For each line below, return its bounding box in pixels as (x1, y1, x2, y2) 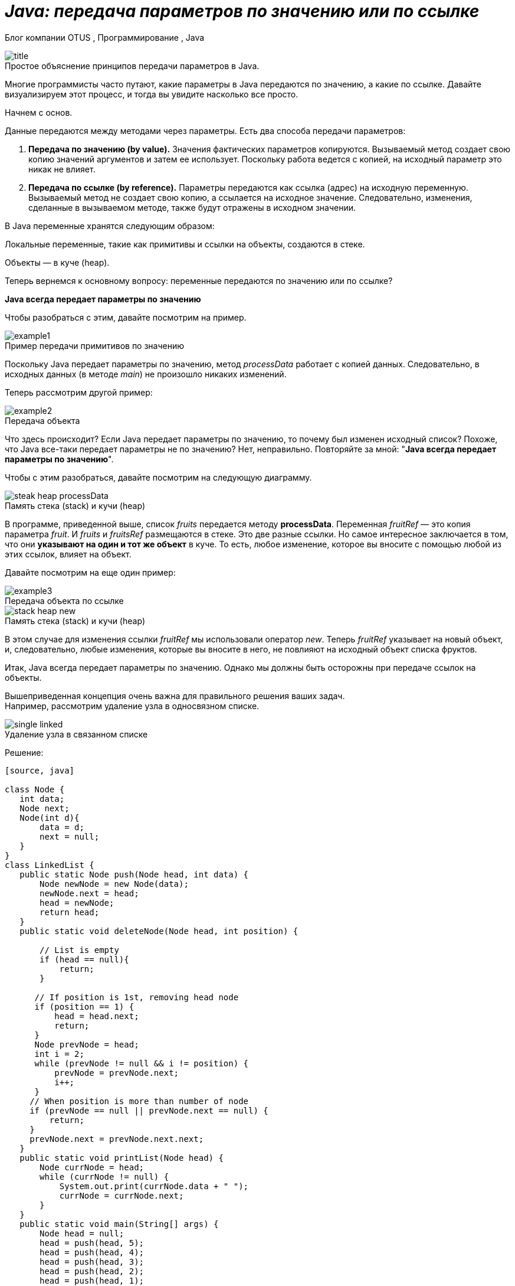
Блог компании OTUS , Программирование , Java (5, 32, 205, 43)
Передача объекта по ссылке (5, 595, 124, 606)
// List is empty (40, 945, 119, 955)
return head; (40, 907, 100, 917)
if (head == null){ (40, 954, 129, 964)
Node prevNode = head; (34, 1039, 139, 1049)
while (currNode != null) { (40, 1171, 169, 1181)
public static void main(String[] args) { (19, 1219, 219, 1229)
